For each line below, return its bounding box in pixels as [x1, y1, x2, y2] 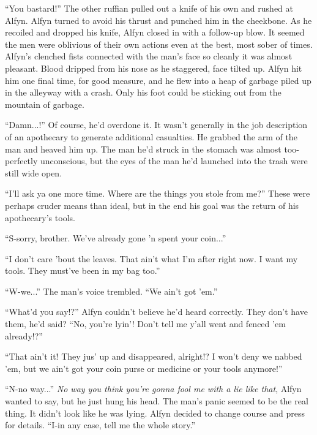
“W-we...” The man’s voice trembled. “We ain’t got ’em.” [5, 284, 218, 297]
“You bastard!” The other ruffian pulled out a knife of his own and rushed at [5, 2, 293, 14]
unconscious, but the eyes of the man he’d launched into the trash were [40, 154, 308, 167]
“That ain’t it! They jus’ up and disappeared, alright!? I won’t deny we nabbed [5, 350, 302, 363]
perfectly [5, 154, 38, 167]
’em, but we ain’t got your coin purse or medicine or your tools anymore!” [5, 361, 283, 374]
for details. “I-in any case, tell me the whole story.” [5, 418, 195, 431]
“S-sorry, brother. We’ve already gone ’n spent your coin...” [5, 232, 226, 244]
